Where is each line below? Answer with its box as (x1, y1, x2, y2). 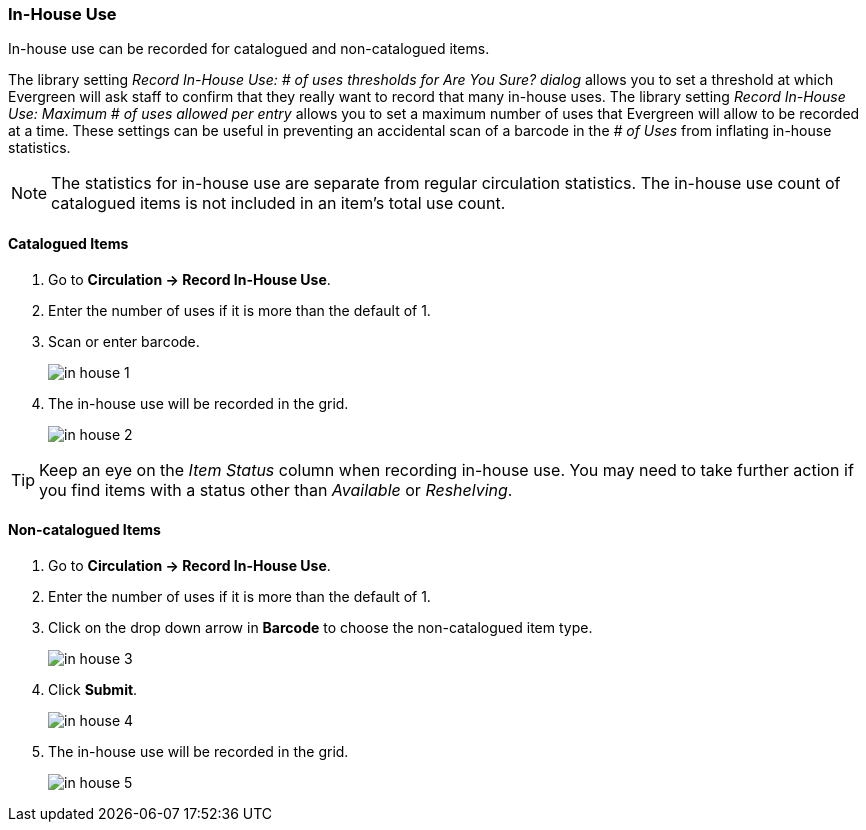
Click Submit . (48, 680, 138, 698)
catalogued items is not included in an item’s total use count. (51, 193, 506, 214)
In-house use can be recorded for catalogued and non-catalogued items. (8, 40, 490, 58)
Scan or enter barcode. (48, 332, 200, 350)
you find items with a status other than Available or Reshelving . (39, 479, 513, 500)
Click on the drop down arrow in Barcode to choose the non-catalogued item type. (48, 618, 593, 636)
